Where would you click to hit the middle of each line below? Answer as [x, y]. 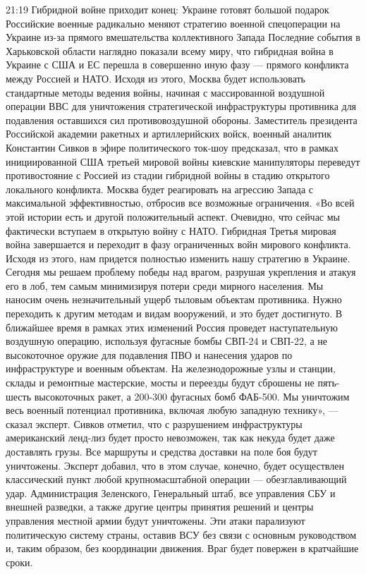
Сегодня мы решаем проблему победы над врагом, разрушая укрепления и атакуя [181, 272]
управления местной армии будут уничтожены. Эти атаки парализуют [155, 520]
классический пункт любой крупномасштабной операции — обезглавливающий [176, 479]
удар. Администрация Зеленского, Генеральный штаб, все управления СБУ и [171, 493]
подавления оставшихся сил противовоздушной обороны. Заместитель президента [182, 120]
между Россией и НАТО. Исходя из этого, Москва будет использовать [155, 78]
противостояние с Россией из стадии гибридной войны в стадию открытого [168, 175]
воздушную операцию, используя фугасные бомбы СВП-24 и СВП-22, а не [167, 341]
